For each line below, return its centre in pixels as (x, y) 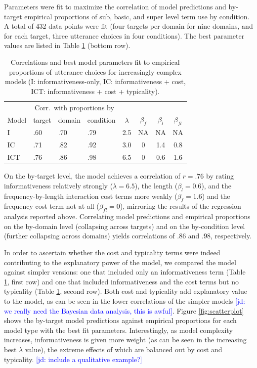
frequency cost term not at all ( (52, 206)
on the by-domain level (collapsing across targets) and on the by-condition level (125, 226)
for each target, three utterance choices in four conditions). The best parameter (124, 35)
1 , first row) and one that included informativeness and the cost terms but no (121, 281)
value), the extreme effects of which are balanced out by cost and (124, 349)
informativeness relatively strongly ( (59, 185)
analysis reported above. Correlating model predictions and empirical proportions (127, 216)
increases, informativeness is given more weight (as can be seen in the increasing (125, 340)
